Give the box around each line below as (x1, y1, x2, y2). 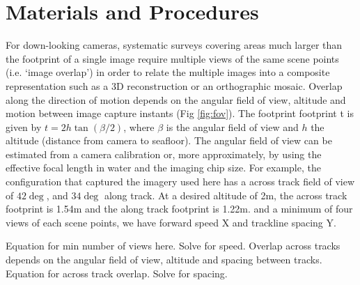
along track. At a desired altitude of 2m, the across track (104, 187, 347, 202)
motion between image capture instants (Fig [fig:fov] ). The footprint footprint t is (6, 106, 354, 121)
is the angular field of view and (166, 119, 299, 134)
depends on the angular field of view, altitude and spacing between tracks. (6, 252, 322, 267)
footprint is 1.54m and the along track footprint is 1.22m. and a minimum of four (6, 201, 353, 216)
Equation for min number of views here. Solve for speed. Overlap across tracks (6, 238, 341, 253)
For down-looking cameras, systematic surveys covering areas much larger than (6, 38, 343, 52)
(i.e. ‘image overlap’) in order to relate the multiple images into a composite (6, 65, 330, 79)
